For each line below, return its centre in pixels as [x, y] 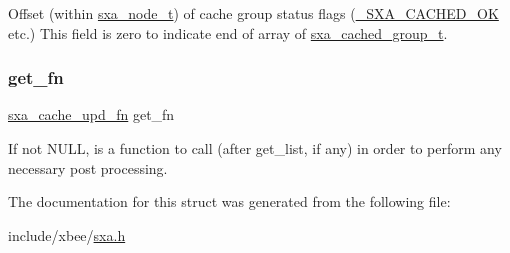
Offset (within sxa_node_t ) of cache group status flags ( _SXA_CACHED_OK [253, 13]
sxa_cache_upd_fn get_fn [91, 114]
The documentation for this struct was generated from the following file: [229, 201]
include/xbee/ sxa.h [67, 234]
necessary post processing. [88, 167]
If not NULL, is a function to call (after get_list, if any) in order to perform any [255, 148]
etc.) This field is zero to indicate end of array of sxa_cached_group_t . [228, 32]
